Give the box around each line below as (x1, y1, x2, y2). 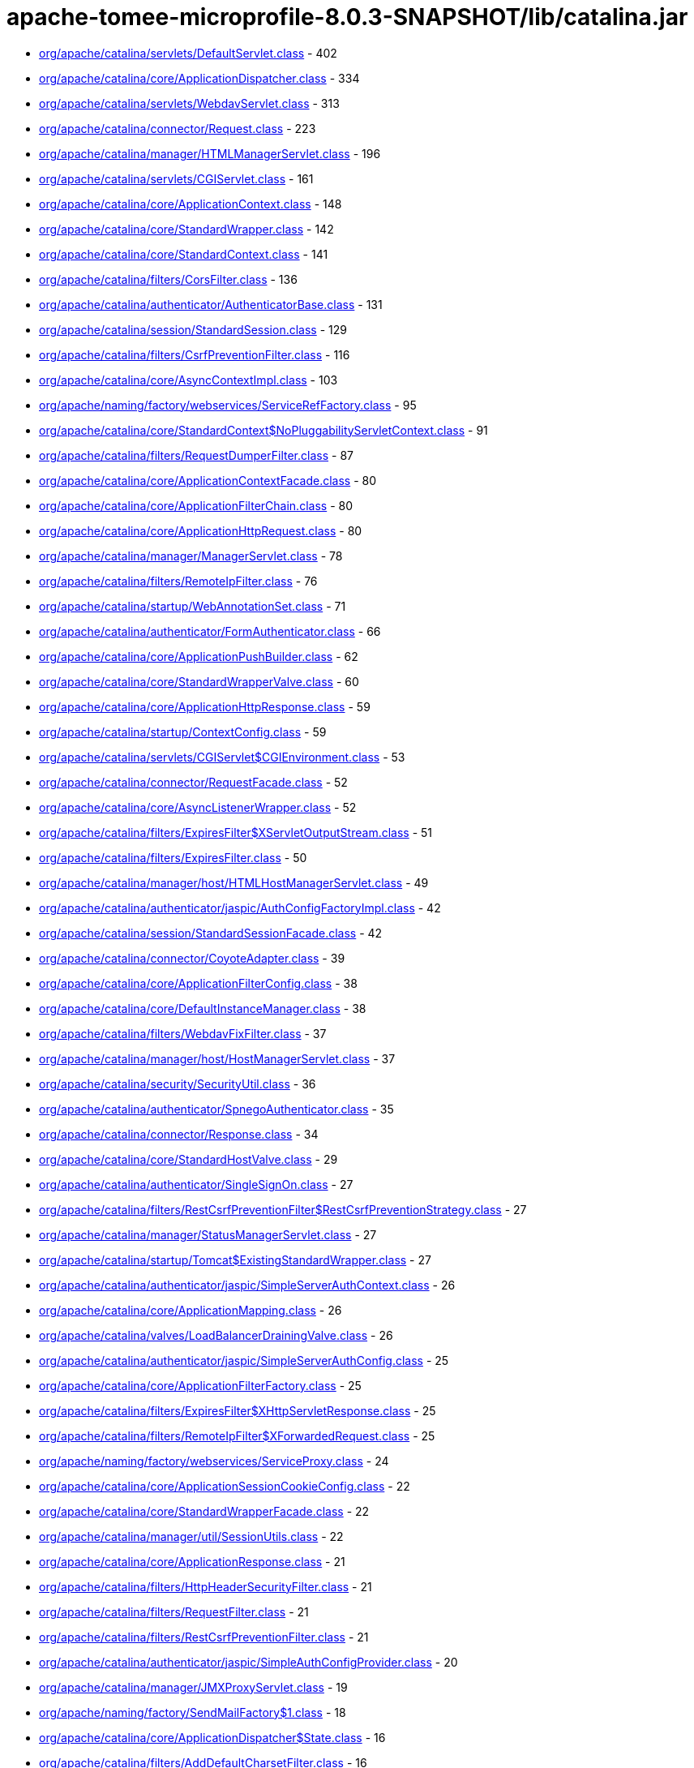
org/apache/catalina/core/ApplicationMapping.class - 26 (39, 1302, 342, 1317)
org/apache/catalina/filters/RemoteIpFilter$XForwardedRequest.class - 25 (39, 1428, 435, 1443)
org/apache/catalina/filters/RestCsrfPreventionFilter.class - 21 (39, 1629, 369, 1644)
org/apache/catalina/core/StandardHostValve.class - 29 (39, 1152, 338, 1166)
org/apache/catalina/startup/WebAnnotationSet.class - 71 (39, 599, 346, 613)
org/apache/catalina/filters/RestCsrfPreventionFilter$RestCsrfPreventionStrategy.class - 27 (39, 1202, 527, 1217)
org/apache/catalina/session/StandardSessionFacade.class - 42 (39, 925, 383, 940)
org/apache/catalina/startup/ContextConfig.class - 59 (39, 724, 327, 739)
